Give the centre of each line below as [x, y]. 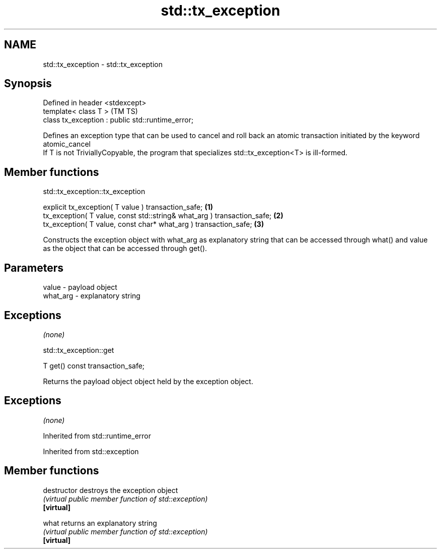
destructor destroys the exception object [111, 490]
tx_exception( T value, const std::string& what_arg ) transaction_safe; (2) [163, 216]
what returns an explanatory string [100, 523]
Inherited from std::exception [91, 451]
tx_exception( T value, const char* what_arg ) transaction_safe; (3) [154, 224]
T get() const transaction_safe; [94, 365]
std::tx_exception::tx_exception [94, 192]
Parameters [34, 268]
